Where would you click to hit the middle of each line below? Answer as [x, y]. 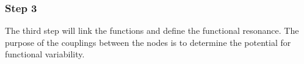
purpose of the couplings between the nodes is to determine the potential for [148, 42]
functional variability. [45, 54]
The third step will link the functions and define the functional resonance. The [152, 30]
